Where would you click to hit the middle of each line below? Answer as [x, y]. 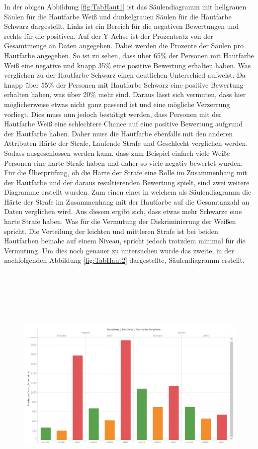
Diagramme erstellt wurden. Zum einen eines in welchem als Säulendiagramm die [128, 192]
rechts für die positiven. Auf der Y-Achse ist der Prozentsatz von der [109, 36]
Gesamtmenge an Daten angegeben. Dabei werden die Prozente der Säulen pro [124, 46]
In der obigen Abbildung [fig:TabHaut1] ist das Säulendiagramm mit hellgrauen [125, 6]
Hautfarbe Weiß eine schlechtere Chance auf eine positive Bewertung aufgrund [124, 124]
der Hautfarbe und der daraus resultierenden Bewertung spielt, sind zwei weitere [127, 182]
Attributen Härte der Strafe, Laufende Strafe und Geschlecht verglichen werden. [126, 143]
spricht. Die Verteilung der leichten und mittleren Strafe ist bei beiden [111, 231]
